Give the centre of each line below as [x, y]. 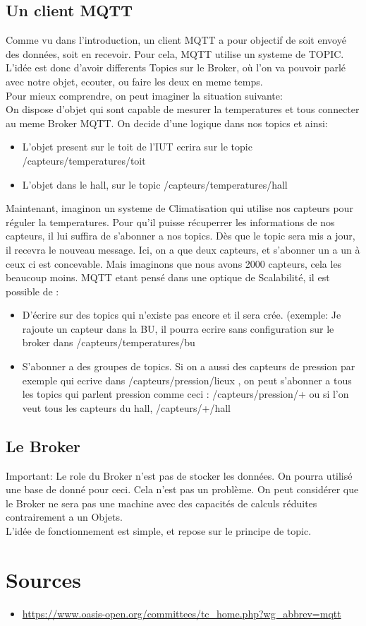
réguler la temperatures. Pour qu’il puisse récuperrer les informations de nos [170, 222]
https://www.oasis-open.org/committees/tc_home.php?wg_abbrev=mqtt [182, 613]
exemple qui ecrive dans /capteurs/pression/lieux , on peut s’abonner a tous [187, 380]
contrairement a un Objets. [64, 517]
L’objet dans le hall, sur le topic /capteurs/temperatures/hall [155, 184]
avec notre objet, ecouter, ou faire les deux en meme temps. [134, 81]
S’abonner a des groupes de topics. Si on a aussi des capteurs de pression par [189, 366]
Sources [43, 579]
